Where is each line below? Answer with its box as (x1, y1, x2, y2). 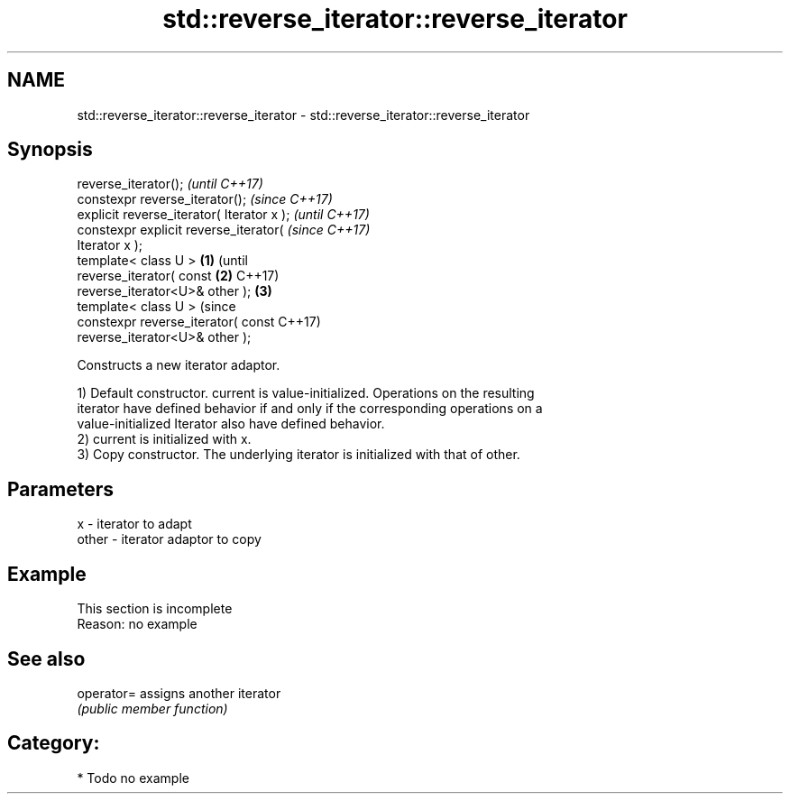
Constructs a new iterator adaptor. (77, 357, 280, 373)
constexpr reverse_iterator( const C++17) (77, 314, 321, 330)
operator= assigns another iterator (77, 685, 281, 701)
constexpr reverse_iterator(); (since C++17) (77, 191, 333, 207)
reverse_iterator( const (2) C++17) (77, 268, 280, 284)
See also (7, 647, 86, 670)
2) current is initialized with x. (77, 431, 252, 447)
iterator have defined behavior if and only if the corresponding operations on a (77, 400, 543, 417)
